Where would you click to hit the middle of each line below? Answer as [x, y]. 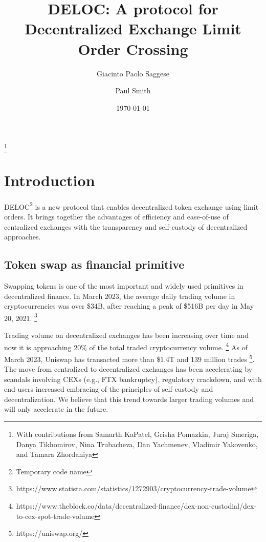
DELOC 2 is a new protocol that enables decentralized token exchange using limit [131, 206]
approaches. [23, 237]
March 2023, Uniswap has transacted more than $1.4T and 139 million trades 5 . [129, 358]
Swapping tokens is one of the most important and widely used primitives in [124, 285]
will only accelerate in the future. [56, 409]
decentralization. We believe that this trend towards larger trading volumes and [129, 399]
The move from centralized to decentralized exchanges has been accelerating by [128, 369]
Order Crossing [133, 48]
